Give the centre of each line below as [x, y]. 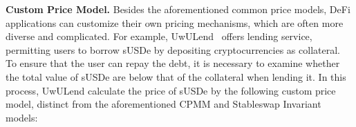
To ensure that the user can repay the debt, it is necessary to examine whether [173, 63]
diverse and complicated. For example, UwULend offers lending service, [159, 36]
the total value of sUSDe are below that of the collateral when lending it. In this [176, 76]
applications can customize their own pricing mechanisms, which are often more [175, 22]
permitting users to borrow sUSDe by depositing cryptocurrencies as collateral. [173, 49]
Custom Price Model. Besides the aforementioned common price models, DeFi [178, 9]
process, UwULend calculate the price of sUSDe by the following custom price [171, 90]
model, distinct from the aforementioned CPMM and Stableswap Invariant [163, 104]
